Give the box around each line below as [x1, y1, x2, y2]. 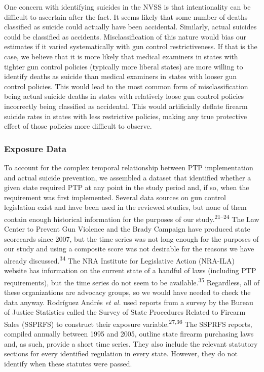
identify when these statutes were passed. [4, 358, 132, 368]
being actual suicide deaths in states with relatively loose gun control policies [4, 91, 244, 101]
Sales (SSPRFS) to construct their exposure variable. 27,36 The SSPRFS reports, [4, 317, 252, 329]
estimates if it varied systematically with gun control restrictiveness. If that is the [4, 41, 257, 52]
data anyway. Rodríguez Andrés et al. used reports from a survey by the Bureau [4, 296, 253, 307]
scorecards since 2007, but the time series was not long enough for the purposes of [4, 233, 259, 244]
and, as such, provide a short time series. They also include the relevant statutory [4, 338, 258, 349]
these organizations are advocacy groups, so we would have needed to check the [4, 287, 251, 297]
